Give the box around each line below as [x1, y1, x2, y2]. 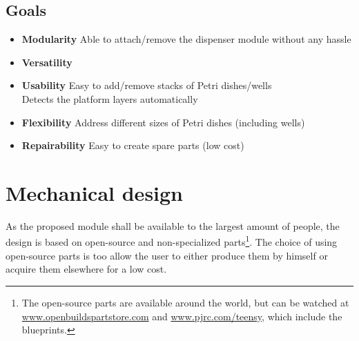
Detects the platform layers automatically [21, 91, 198, 106]
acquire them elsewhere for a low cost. [6, 262, 167, 276]
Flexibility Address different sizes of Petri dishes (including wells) [21, 115, 305, 129]
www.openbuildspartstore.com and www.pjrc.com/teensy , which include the [21, 309, 342, 323]
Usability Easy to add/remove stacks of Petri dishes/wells [21, 78, 272, 92]
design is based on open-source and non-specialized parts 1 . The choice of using [6, 233, 338, 249]
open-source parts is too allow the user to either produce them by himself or [6, 248, 328, 262]
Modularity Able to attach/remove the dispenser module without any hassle [21, 32, 351, 46]
